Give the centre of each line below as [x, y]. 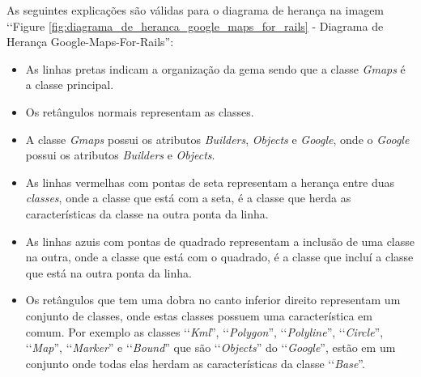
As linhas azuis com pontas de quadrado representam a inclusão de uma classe [220, 241]
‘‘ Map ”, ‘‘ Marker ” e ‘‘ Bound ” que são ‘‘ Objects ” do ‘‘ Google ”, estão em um [210, 347]
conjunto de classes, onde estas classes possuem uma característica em [199, 315]
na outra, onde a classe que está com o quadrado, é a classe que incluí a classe [219, 257]
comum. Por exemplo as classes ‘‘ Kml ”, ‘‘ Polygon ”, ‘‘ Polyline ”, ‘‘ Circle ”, [204, 331]
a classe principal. [70, 85]
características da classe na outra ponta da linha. [147, 213]
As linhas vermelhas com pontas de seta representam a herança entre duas [210, 182]
